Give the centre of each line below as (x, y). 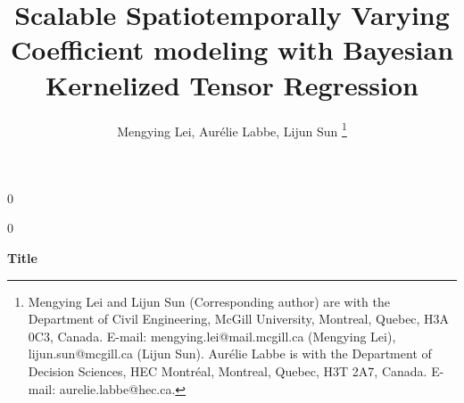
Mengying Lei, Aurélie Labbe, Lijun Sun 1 (232, 129)
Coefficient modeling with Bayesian (232, 49)
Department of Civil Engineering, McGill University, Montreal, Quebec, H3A (239, 319)
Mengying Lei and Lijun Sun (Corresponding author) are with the (209, 301)
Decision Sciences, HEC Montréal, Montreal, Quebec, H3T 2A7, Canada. (228, 370)
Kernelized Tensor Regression (232, 84)
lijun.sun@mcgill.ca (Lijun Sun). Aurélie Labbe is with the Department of (230, 354)
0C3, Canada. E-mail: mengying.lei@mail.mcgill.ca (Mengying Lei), (212, 336)
